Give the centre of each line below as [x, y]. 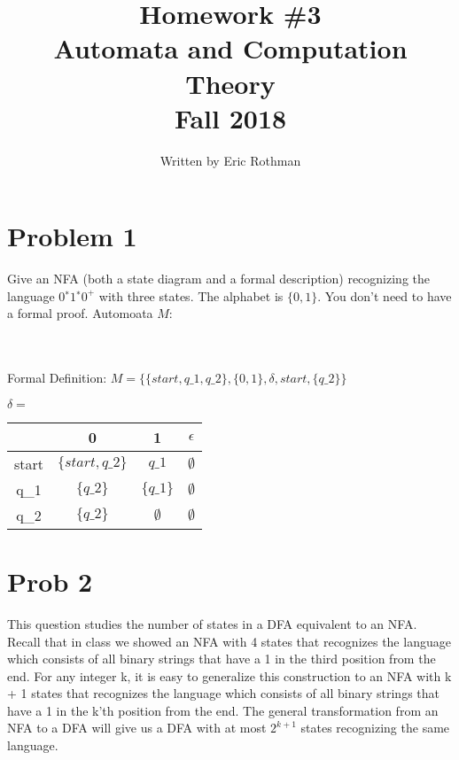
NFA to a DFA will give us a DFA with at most [137, 728]
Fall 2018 [230, 117]
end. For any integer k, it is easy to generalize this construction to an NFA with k [229, 675]
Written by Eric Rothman [230, 160]
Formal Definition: [57, 378]
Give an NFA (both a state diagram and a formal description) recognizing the [219, 279]
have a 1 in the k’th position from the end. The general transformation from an [223, 710]
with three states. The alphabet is [191, 295]
